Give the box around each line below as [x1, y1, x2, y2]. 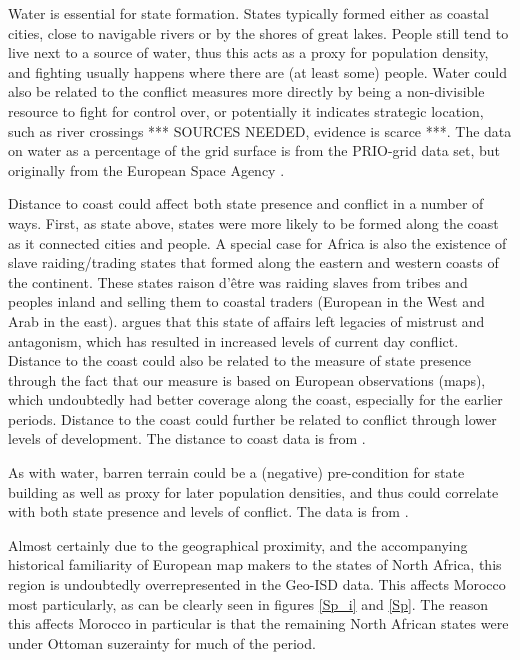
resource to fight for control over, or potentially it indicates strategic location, [8, 100, 484, 121]
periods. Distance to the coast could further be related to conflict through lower [8, 408, 497, 429]
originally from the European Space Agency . [8, 159, 285, 180]
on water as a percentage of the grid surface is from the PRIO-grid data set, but [8, 140, 501, 161]
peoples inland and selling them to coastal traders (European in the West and [8, 291, 485, 312]
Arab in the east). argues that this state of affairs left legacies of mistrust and [8, 310, 485, 331]
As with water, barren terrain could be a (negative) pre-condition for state [8, 462, 465, 483]
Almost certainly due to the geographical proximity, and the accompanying [8, 534, 468, 555]
